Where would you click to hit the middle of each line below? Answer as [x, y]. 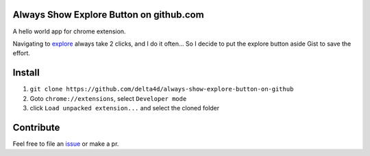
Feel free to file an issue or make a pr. [66, 144]
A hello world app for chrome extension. [69, 31]
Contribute [36, 127]
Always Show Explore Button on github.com [109, 15]
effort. [22, 53]
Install [26, 73]
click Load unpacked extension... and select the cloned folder [125, 108]
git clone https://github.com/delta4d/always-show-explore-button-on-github [162, 89]
